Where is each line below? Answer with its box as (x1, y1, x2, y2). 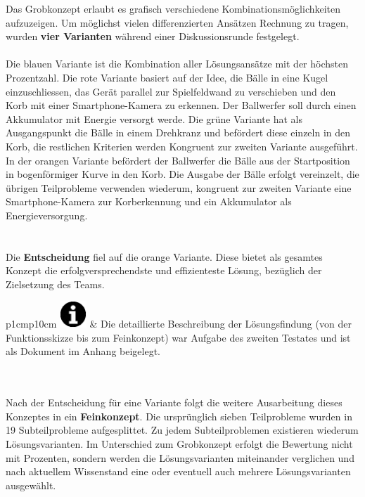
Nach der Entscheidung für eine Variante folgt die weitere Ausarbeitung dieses (6, 395, 342, 410)
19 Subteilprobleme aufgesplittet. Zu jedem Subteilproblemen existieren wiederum (6, 422, 359, 437)
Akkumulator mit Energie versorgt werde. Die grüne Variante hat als (6, 111, 302, 126)
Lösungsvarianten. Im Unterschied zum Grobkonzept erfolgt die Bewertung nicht (6, 437, 353, 451)
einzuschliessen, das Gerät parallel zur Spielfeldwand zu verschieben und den (6, 84, 336, 98)
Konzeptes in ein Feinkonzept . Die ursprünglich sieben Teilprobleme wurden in (6, 408, 352, 423)
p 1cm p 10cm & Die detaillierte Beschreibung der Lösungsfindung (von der (6, 316, 352, 331)
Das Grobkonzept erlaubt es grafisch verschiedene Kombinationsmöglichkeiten (6, 1, 341, 15)
